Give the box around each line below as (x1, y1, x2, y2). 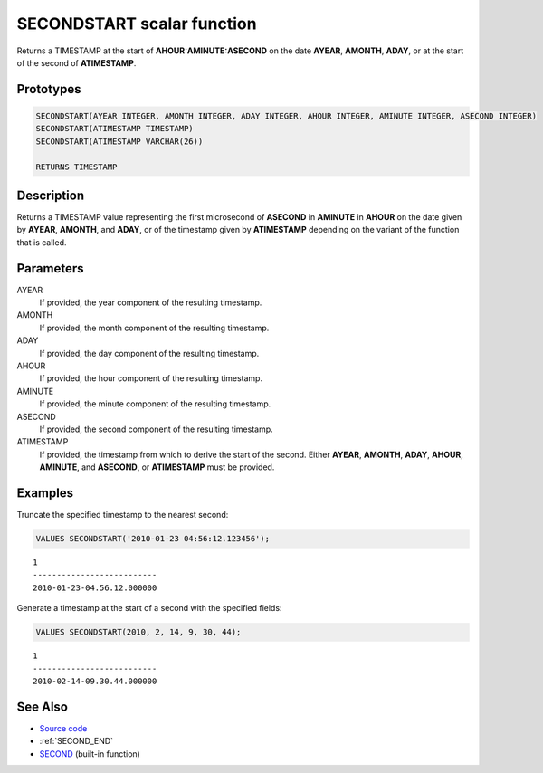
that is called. (16, 236, 67, 248)
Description (16, 187, 85, 203)
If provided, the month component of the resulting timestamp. (39, 322, 270, 333)
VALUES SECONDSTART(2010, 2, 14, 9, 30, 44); (35, 627, 242, 637)
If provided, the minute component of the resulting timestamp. (39, 398, 271, 409)
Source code (39, 722, 88, 733)
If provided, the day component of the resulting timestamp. (39, 348, 260, 358)
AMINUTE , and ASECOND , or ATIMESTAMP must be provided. (39, 462, 275, 472)
